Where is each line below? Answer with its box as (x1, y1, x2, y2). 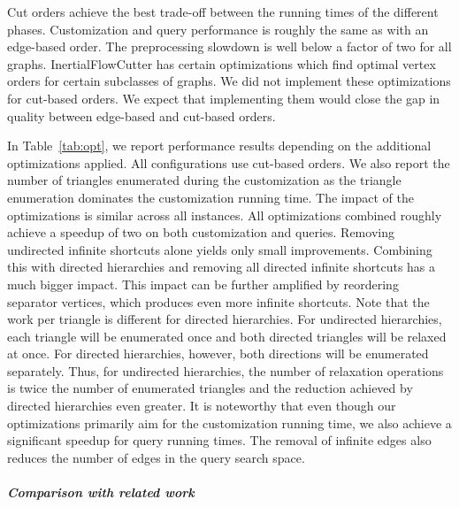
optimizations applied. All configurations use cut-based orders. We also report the (7, 153, 450, 172)
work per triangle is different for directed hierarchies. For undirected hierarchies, (7, 310, 442, 328)
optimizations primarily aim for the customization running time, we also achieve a (7, 413, 452, 432)
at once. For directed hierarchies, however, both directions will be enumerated (7, 344, 429, 363)
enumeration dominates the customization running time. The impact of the (7, 188, 414, 206)
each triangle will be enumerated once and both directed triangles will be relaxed (7, 326, 447, 345)
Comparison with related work (7, 483, 195, 502)
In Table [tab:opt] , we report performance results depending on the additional (7, 136, 432, 155)
